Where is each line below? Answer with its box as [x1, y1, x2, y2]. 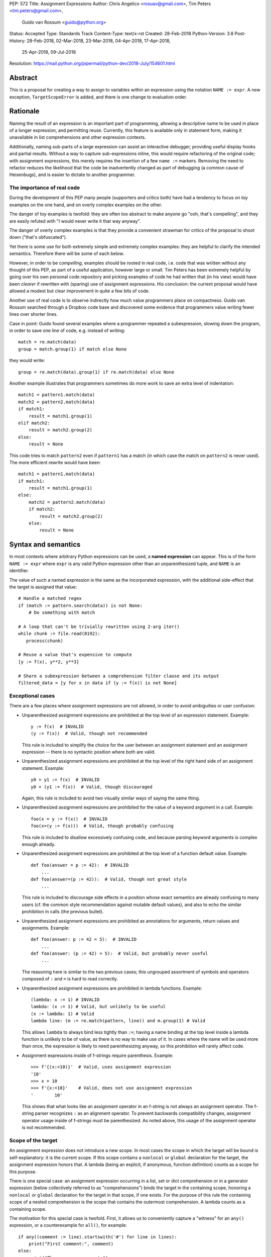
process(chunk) [26, 638, 64, 644]
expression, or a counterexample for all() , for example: [9, 1222, 127, 1228]
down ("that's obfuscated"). [9, 234, 67, 240]
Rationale [9, 107, 40, 116]
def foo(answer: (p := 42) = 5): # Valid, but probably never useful [31, 951, 208, 956]
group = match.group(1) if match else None [18, 346, 127, 352]
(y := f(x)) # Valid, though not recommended [31, 731, 148, 737]
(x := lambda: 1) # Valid [31, 1011, 95, 1017]
